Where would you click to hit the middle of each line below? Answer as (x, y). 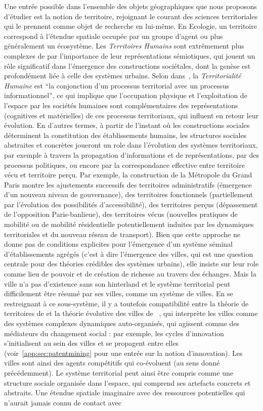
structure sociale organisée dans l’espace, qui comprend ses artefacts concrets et (127, 382)
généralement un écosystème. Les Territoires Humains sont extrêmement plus (124, 46)
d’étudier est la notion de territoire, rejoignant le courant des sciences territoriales (131, 16)
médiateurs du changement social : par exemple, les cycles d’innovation (114, 333)
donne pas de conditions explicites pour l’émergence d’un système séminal (119, 244)
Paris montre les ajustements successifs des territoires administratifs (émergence (128, 184)
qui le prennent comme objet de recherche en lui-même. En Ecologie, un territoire (130, 26)
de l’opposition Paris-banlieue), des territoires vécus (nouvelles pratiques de (121, 214)
